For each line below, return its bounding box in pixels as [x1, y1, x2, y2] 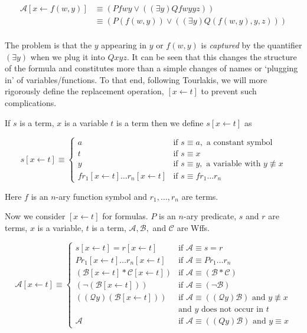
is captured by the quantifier [201, 39, 302, 51]
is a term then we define [116, 116, 204, 128]
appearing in [101, 39, 146, 51]
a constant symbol [206, 138, 273, 147]
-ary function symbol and [55, 190, 148, 202]
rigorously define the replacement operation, [5, 85, 164, 97]
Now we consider [5, 210, 66, 222]
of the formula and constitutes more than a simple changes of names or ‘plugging [5, 62, 298, 74]
